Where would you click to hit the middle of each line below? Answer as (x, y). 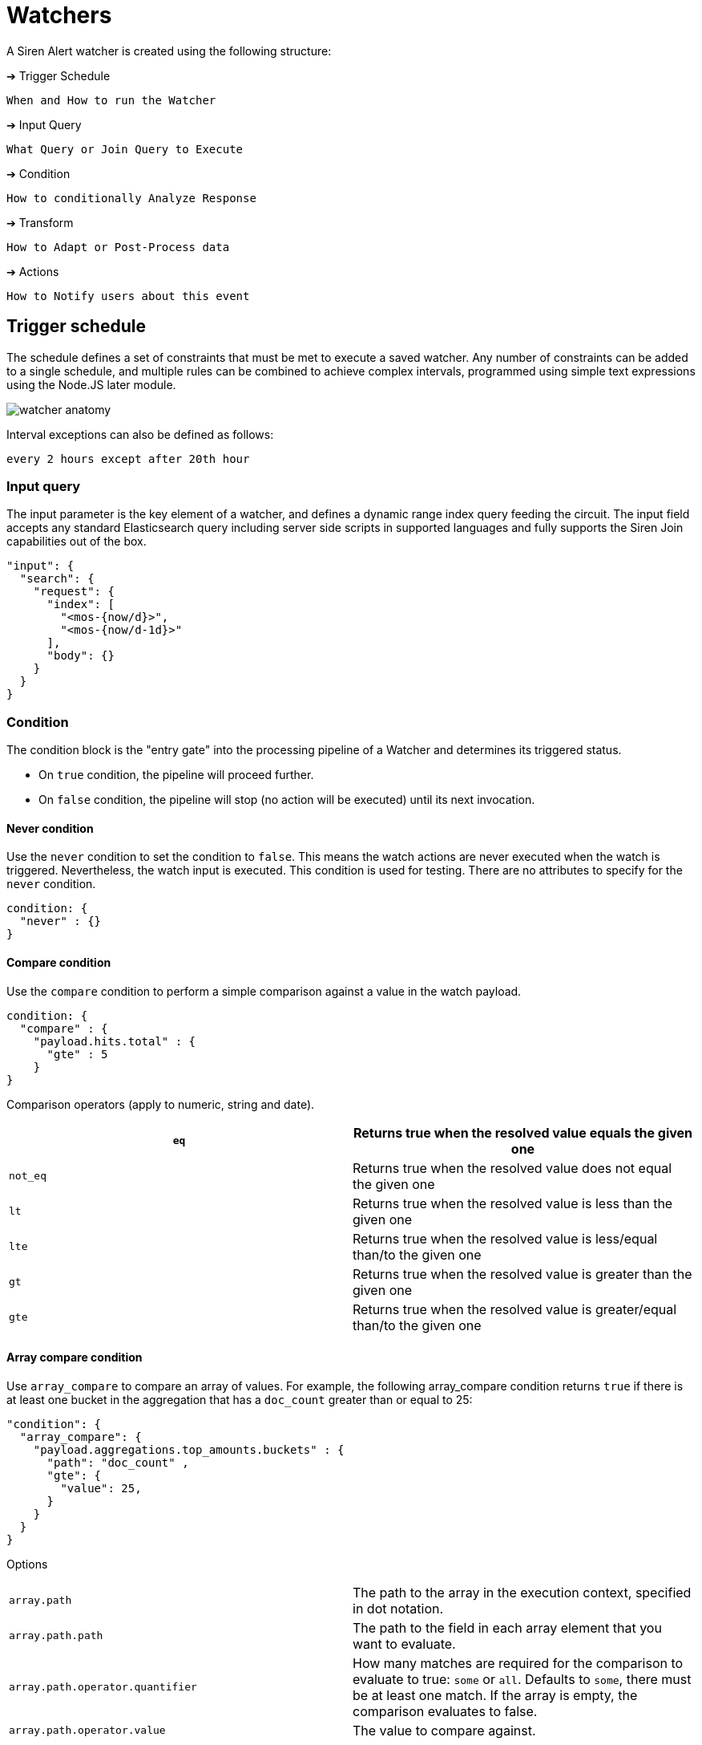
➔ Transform (40, 222)
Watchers (59, 15)
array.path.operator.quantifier (103, 1687)
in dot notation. (398, 1608)
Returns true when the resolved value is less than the (513, 1203)
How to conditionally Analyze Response (131, 198)
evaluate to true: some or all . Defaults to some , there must (522, 1679)
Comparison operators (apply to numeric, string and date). (161, 1104)
